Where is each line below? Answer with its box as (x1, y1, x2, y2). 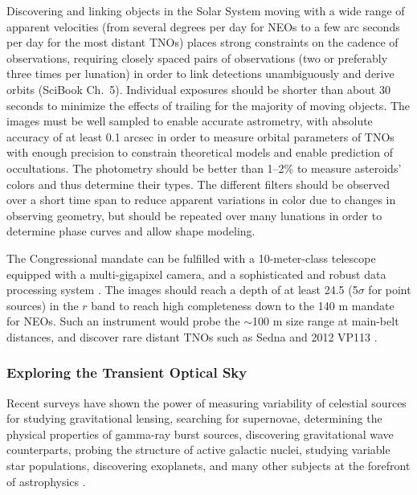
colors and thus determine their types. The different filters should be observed (6, 175, 390, 192)
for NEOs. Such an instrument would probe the (6, 313, 240, 329)
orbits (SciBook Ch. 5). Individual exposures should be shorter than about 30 (6, 80, 390, 97)
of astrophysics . (6, 472, 86, 489)
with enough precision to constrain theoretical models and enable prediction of (6, 144, 394, 161)
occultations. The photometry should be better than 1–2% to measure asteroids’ (6, 159, 402, 176)
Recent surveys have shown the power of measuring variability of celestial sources (6, 394, 407, 411)
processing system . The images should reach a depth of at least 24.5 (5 (6, 281, 358, 298)
